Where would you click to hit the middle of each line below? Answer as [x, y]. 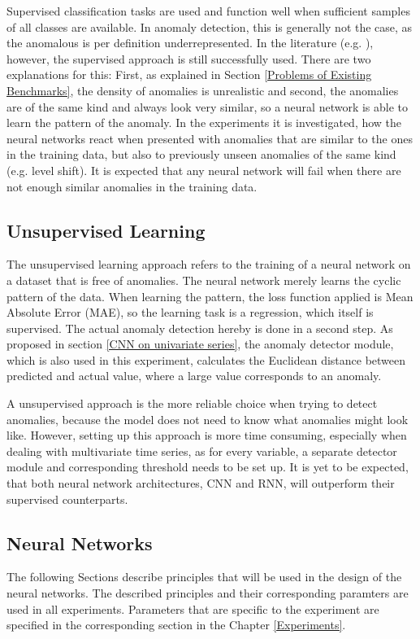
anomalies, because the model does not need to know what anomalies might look [208, 419]
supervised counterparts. [67, 499]
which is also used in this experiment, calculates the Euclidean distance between [206, 359]
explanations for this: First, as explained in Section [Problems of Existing [189, 74]
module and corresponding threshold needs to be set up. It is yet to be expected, [208, 467]
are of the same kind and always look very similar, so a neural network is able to [208, 106]
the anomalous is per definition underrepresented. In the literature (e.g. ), [190, 43]
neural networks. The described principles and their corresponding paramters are [208, 593]
